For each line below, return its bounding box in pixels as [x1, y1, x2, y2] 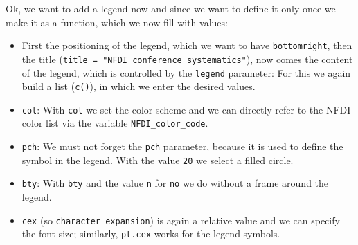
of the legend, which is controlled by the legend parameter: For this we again [21, 65, 351, 80]
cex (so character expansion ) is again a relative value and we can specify [21, 212, 340, 227]
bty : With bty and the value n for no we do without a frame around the [21, 176, 329, 190]
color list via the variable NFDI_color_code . [21, 116, 208, 130]
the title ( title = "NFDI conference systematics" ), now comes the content [21, 51, 353, 66]
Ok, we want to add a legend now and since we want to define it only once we [6, 1, 336, 15]
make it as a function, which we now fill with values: [6, 15, 228, 29]
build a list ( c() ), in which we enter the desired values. [21, 79, 256, 93]
